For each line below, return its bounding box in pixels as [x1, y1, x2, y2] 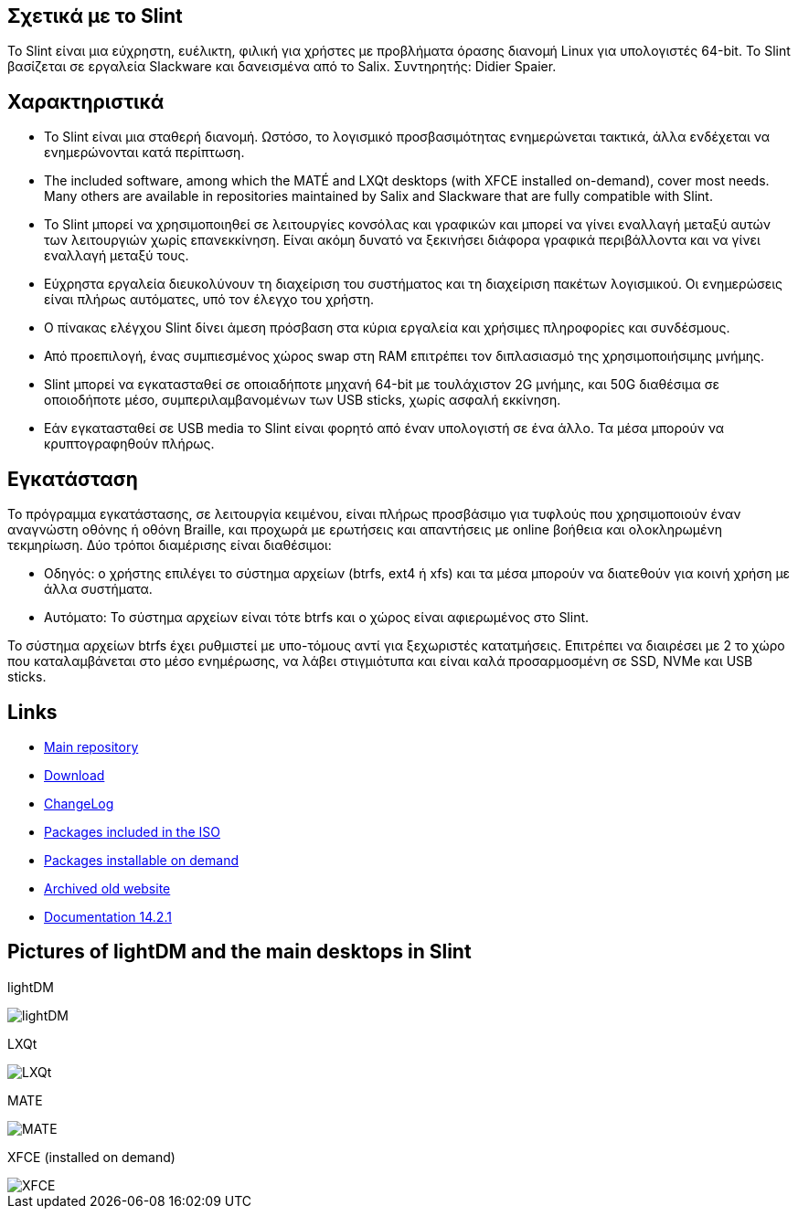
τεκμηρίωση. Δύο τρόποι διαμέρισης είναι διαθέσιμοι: [7, 537, 332, 554]
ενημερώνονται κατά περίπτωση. [44, 144, 245, 161]
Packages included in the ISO [44, 823, 220, 840]
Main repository [44, 738, 139, 755]
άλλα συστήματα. [44, 581, 153, 597]
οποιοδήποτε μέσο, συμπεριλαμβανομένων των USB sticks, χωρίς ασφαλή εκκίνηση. [44, 392, 561, 408]
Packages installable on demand [44, 851, 239, 868]
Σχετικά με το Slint [7, 5, 183, 27]
